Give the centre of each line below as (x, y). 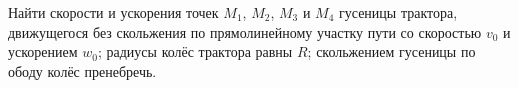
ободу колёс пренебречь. (82, 70)
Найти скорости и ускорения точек (113, 12)
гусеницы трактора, (398, 12)
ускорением (43, 51)
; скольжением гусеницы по (391, 51)
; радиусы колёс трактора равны (195, 51)
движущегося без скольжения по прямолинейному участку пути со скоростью (245, 31)
